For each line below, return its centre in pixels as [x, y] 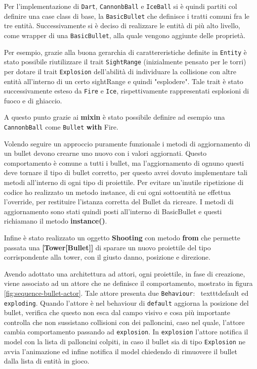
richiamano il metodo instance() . [56, 221]
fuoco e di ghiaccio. [33, 100]
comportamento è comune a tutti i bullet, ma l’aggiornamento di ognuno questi [124, 162]
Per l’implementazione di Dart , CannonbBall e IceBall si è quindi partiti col [121, 6]
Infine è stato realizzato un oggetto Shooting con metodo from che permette [122, 237]
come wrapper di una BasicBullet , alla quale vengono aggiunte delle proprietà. [125, 35]
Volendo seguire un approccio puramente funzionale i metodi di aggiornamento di [127, 143]
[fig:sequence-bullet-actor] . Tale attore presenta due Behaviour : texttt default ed [126, 293]
